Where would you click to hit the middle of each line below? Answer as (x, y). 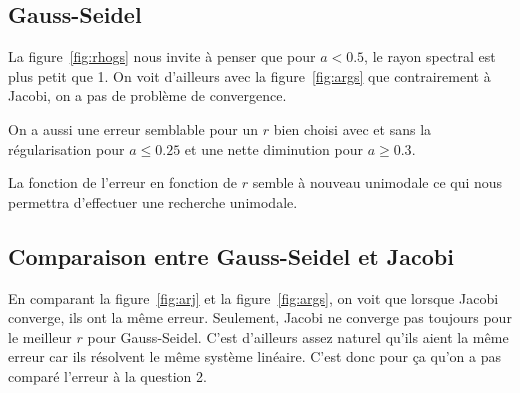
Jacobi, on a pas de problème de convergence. (147, 95)
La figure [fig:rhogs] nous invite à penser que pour (162, 56)
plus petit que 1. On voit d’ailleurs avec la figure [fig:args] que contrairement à (249, 75)
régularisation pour (66, 148)
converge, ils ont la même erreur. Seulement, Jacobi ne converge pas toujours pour (260, 317)
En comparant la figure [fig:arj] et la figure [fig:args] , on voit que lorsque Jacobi (253, 297)
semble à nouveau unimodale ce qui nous (377, 182)
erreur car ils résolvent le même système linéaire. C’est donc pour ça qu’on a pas (254, 356)
